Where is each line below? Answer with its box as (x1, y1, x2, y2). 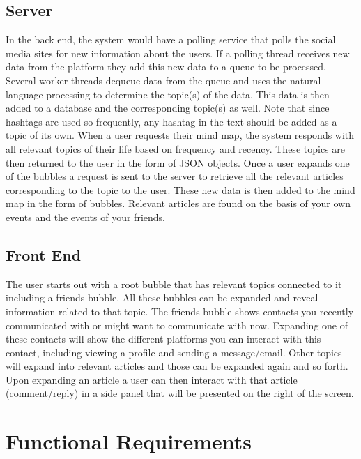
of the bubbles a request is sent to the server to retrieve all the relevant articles (6, 169, 344, 183)
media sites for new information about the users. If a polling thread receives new (6, 45, 350, 60)
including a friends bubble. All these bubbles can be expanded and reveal (6, 290, 318, 305)
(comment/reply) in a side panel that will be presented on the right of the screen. (6, 386, 354, 400)
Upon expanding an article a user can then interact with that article (6, 372, 298, 386)
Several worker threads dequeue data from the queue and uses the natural (6, 73, 321, 87)
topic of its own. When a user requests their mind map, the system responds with (6, 128, 355, 142)
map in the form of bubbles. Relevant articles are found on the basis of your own (6, 196, 351, 211)
